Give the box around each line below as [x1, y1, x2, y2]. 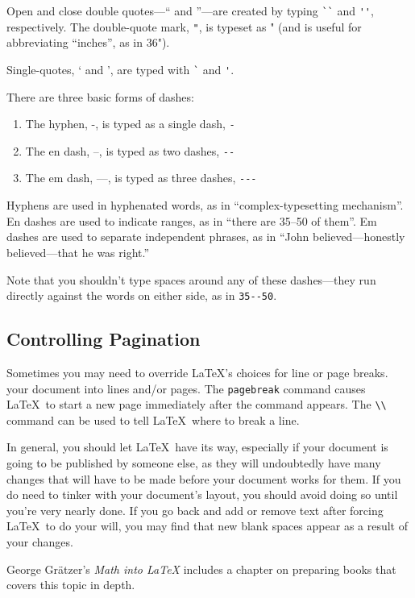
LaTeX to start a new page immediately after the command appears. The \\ [6, 396, 387, 413]
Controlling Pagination [6, 326, 201, 351]
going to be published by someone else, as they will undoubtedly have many [6, 455, 381, 471]
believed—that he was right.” [6, 243, 150, 260]
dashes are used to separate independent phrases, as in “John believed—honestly [6, 228, 405, 245]
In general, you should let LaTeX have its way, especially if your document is [6, 438, 388, 455]
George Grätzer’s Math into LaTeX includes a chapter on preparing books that [6, 560, 396, 577]
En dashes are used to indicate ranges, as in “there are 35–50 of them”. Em [6, 212, 377, 229]
